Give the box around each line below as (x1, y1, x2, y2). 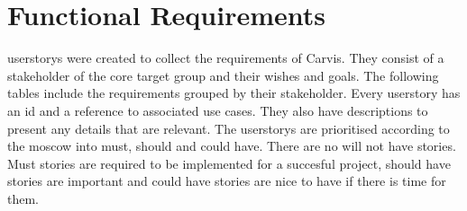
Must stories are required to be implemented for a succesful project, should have (7, 154, 451, 172)
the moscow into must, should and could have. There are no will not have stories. (7, 136, 456, 155)
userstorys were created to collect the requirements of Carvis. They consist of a (7, 48, 444, 67)
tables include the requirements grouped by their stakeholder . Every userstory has (7, 84, 461, 102)
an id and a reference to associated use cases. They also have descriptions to (7, 101, 428, 119)
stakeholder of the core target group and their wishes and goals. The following (7, 66, 439, 84)
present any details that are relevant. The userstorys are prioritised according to (7, 119, 450, 137)
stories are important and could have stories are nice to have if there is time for (7, 171, 446, 190)
